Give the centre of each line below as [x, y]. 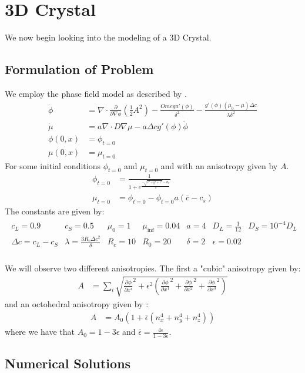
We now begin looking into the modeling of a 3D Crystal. [108, 37]
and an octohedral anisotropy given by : [77, 304]
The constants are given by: [55, 211]
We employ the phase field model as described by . [96, 93]
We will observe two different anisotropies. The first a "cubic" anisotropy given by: [153, 268]
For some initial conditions [53, 165]
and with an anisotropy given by [219, 165]
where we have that [40, 332]
